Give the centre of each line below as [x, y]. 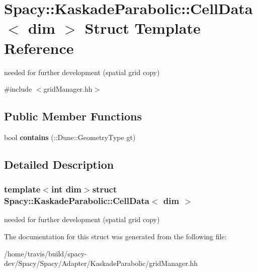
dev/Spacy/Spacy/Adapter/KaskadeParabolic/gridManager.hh [101, 263]
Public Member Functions [73, 116]
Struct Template [143, 28]
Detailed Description [59, 164]
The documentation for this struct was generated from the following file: [115, 236]
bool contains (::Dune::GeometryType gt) [70, 137]
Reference [39, 48]
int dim [66, 189]
